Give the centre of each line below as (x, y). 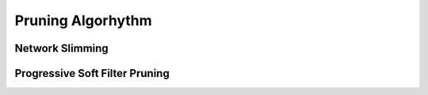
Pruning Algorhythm (83, 20)
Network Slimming (61, 48)
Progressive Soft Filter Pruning (92, 73)
